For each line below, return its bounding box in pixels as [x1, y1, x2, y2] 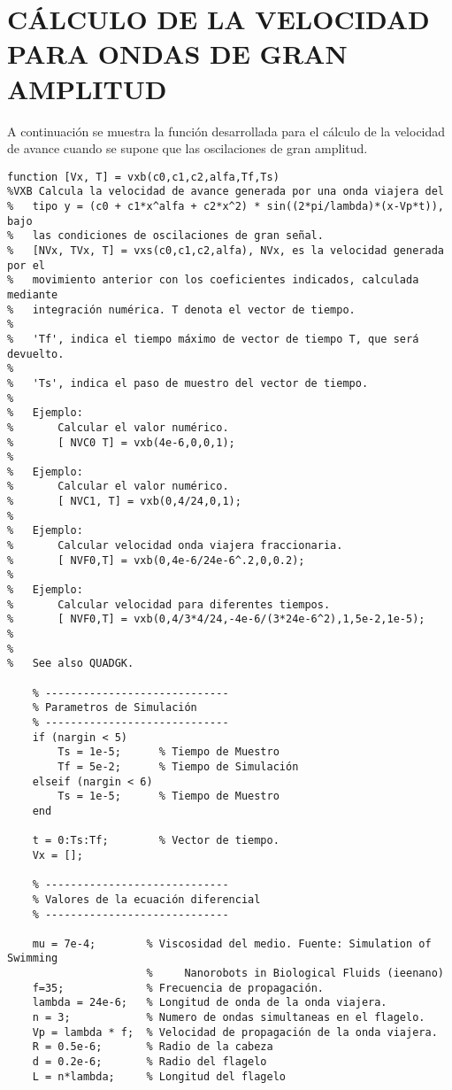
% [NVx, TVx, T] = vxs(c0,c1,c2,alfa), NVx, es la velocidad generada [7, 244, 444, 257]
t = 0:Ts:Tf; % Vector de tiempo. [32, 834, 280, 847]
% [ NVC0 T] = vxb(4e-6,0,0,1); [7, 436, 235, 449]
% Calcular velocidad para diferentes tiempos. [7, 598, 331, 611]
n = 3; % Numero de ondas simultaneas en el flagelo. [32, 1011, 425, 1024]
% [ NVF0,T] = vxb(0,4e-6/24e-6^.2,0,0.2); [7, 553, 305, 567]
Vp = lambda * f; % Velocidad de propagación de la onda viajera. [32, 1025, 438, 1039]
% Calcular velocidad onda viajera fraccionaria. [7, 539, 343, 553]
